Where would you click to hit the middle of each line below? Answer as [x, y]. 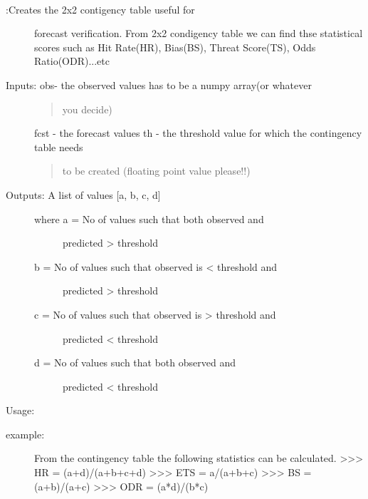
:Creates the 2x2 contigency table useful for [100, 9]
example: [25, 434]
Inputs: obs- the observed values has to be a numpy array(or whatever [159, 84]
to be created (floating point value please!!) [156, 171]
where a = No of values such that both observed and [149, 218]
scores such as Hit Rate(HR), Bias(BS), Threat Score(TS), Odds [175, 47]
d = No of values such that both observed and [135, 362]
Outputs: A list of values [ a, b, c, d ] [83, 194]
